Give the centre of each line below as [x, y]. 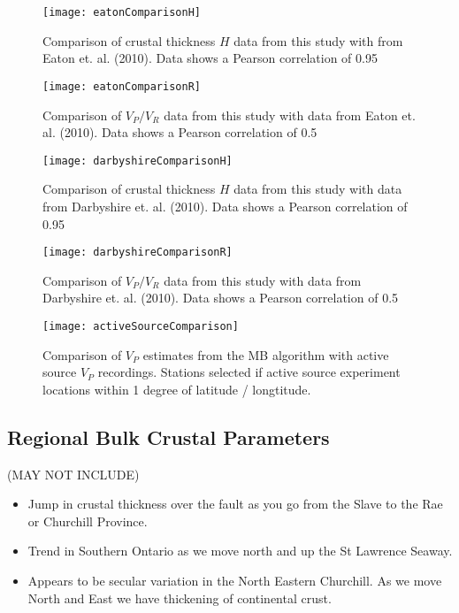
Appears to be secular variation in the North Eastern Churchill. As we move [235, 580]
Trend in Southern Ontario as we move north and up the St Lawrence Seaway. [240, 551]
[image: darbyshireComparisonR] [138, 253]
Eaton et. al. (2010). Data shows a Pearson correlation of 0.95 [210, 58]
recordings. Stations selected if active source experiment [249, 372]
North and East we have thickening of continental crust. [180, 598]
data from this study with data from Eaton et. [290, 115]
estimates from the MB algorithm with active [266, 354]
